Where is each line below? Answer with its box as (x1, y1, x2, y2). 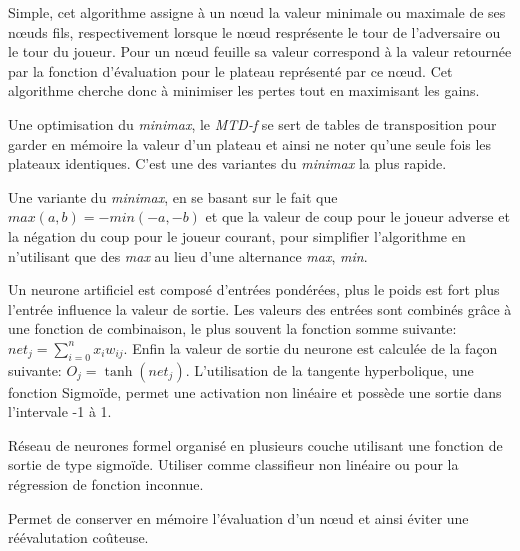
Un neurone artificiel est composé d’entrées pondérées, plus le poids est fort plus (8, 279, 500, 300)
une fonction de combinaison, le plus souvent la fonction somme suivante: (8, 318, 457, 339)
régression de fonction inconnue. (8, 474, 204, 495)
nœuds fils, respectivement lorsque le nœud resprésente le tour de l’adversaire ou (8, 21, 501, 42)
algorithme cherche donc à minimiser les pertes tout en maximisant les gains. (8, 80, 480, 101)
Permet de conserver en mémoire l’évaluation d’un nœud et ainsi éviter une (8, 507, 469, 528)
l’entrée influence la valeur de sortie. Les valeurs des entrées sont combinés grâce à (8, 298, 512, 319)
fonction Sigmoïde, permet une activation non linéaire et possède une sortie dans (8, 381, 502, 402)
